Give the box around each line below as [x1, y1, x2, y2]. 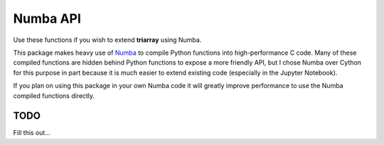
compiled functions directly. [13, 91, 95, 100]
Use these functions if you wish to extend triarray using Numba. [13, 36, 202, 44]
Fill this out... [13, 129, 51, 137]
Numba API [13, 11, 82, 26]
